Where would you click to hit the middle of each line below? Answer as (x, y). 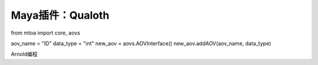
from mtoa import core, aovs (46, 33)
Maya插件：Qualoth (60, 15)
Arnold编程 (24, 54)
